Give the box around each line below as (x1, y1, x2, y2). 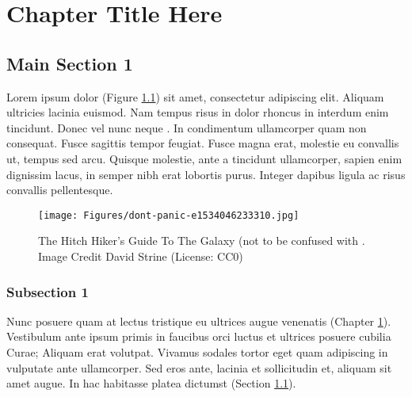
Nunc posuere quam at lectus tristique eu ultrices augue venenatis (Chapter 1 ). (6, 312, 391, 329)
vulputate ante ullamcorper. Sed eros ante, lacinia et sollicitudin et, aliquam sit (6, 359, 392, 376)
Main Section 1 (6, 51, 133, 75)
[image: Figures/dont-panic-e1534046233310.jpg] (38, 209, 299, 221)
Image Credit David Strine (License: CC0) (38, 247, 243, 264)
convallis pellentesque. (6, 181, 113, 198)
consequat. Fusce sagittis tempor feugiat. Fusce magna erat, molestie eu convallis (6, 135, 399, 151)
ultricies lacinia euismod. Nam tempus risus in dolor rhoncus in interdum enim (6, 104, 389, 120)
